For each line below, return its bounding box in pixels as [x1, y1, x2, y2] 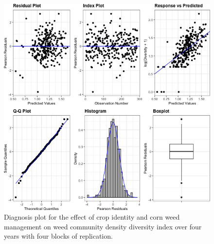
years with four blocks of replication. [4, 231, 113, 241]
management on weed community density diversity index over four [4, 221, 202, 231]
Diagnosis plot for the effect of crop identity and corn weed [4, 212, 180, 222]
